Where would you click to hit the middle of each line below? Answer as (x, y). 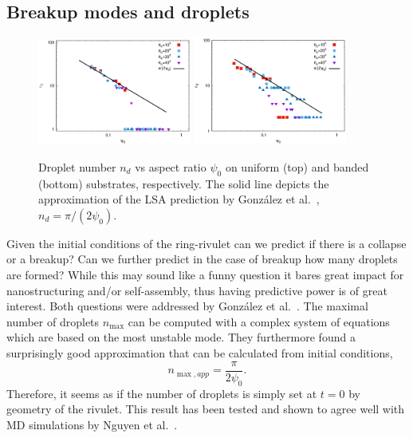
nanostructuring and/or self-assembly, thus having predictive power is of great (197, 290)
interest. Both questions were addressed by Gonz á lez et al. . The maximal (187, 306)
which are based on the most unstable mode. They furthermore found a (181, 337)
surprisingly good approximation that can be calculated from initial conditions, (200, 353)
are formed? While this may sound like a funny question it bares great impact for (205, 275)
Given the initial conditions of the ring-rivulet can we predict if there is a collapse (206, 243)
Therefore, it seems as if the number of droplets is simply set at (162, 393)
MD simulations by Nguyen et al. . (92, 424)
